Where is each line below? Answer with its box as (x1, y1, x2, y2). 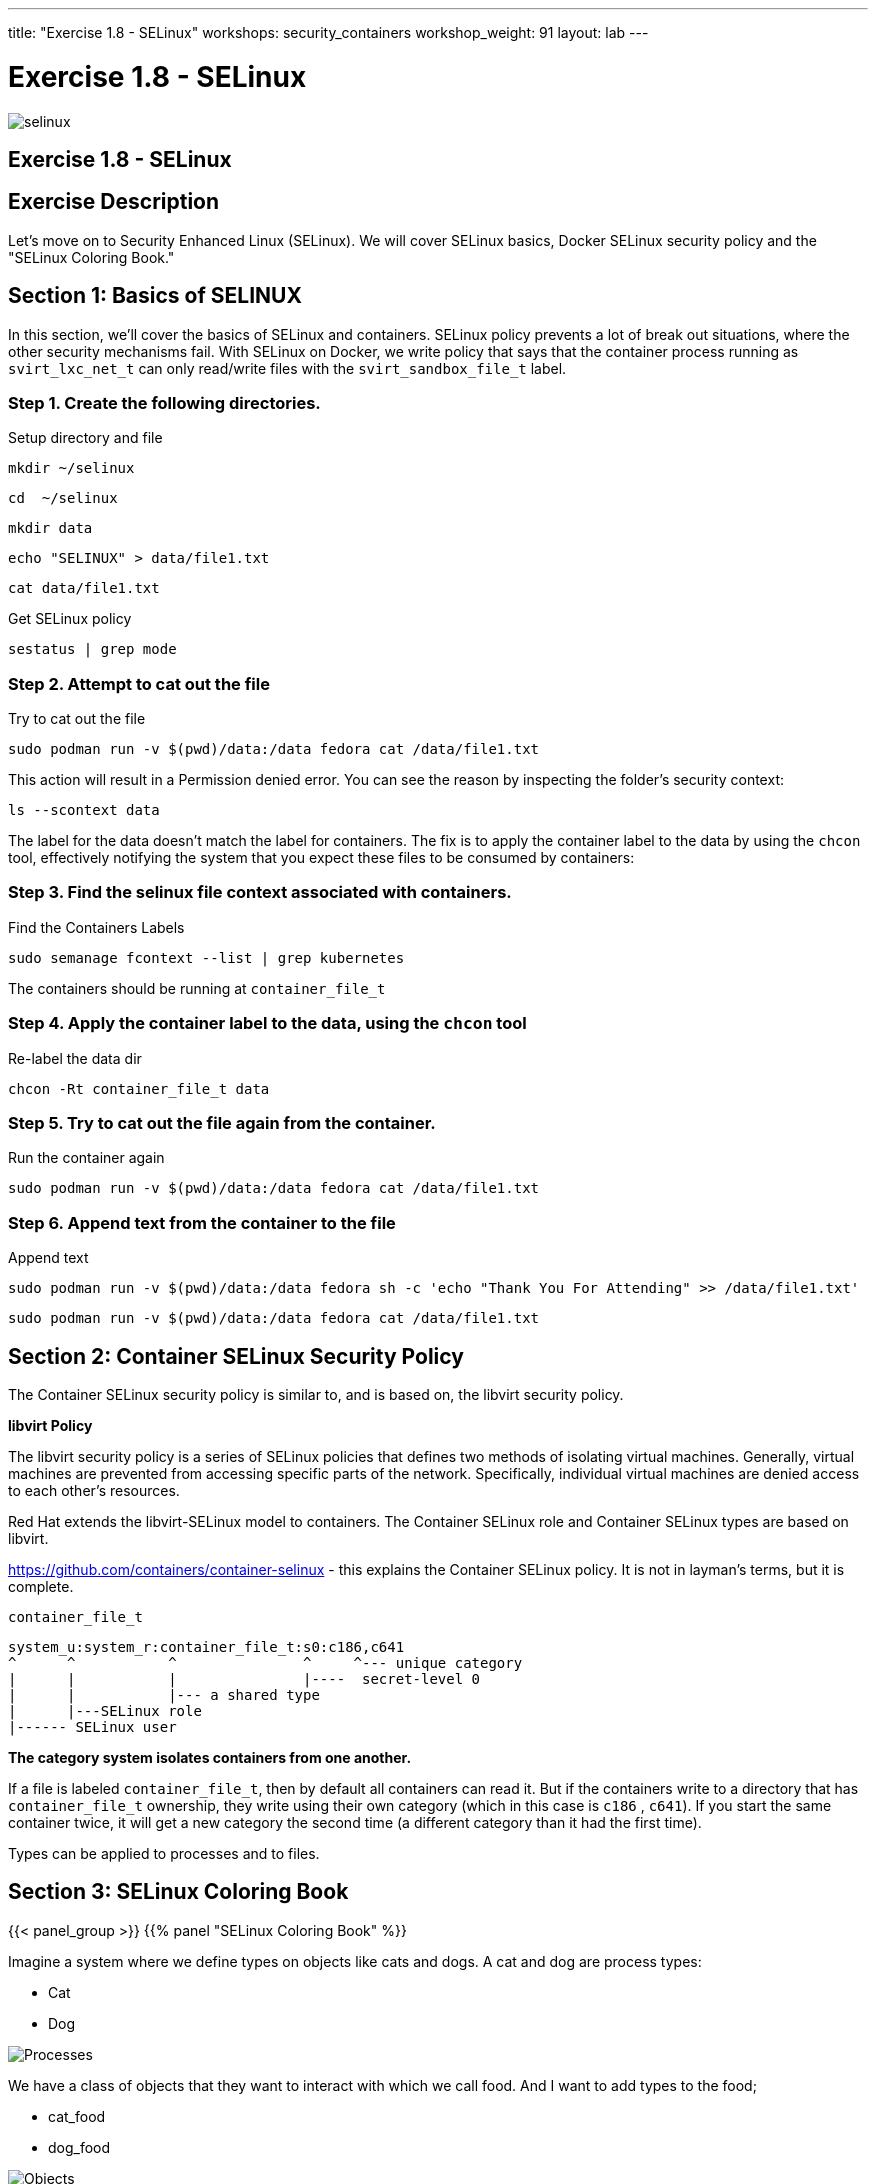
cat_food (48, 2107, 106, 2125)
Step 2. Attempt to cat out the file (8, 673, 270, 694)
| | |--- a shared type (8, 1686, 320, 1703)
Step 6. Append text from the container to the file (8, 1212, 396, 1233)
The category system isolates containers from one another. (8, 1748, 412, 1766)
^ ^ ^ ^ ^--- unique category (8, 1654, 523, 1671)
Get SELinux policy (8, 610, 132, 628)
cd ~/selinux (8, 490, 118, 507)
